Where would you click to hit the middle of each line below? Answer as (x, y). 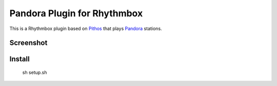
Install (20, 59)
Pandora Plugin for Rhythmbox (76, 13)
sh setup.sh (35, 72)
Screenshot (28, 43)
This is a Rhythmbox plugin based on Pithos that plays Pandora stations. (86, 28)
